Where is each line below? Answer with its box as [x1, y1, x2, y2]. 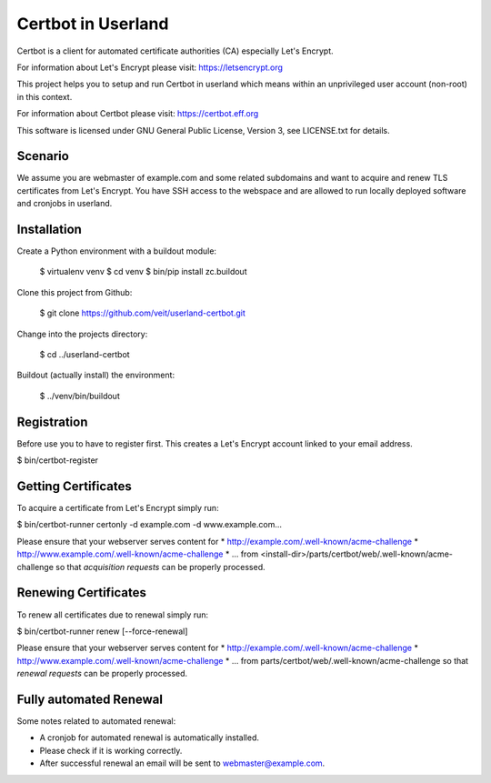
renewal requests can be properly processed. [16, 668, 188, 679]
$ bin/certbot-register [16, 455, 99, 466]
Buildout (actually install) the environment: [16, 369, 175, 381]
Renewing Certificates [16, 585, 147, 600]
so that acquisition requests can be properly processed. [55, 561, 266, 572]
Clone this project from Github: [16, 286, 133, 297]
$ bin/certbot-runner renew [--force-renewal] [16, 626, 188, 637]
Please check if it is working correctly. [39, 745, 183, 756]
